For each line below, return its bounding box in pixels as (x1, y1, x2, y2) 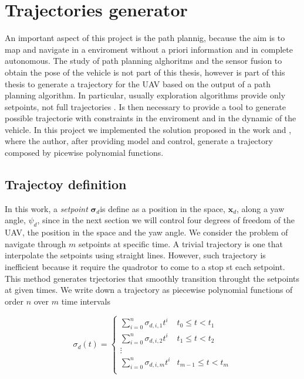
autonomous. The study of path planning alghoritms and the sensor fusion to (5, 54, 282, 67)
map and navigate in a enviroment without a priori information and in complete (5, 43, 293, 55)
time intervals (61, 295, 110, 307)
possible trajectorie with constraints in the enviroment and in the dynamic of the (5, 112, 296, 124)
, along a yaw (237, 202, 285, 214)
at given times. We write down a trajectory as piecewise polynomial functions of (5, 284, 293, 296)
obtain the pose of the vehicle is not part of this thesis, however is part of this (5, 66, 285, 78)
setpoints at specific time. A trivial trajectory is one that (78, 237, 283, 250)
